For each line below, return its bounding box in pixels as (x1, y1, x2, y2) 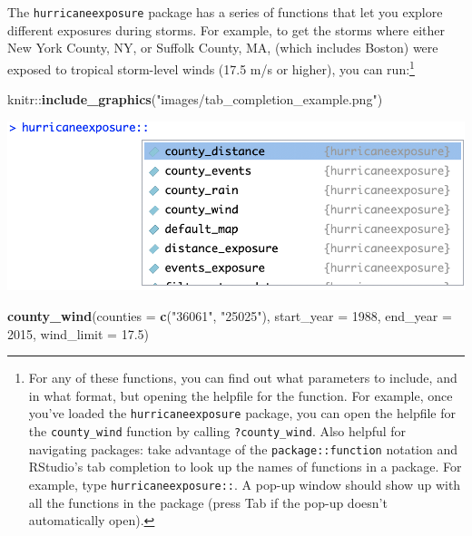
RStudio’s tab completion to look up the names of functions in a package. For (28, 457, 462, 476)
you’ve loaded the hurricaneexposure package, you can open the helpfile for (28, 404, 456, 423)
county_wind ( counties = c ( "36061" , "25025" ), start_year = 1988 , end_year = (7, 307, 452, 326)
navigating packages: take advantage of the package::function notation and (28, 439, 457, 458)
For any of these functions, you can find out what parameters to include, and (28, 368, 457, 387)
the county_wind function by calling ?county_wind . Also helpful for (28, 422, 407, 441)
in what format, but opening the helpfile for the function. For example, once (28, 385, 453, 404)
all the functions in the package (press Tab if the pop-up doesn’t (28, 492, 388, 512)
